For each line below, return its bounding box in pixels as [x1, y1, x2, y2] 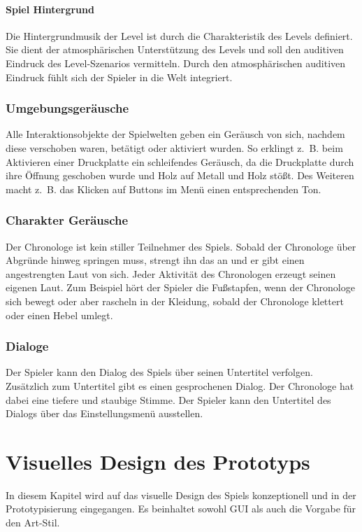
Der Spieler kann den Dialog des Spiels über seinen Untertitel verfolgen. [6, 365, 313, 379]
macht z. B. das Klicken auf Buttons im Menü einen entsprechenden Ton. [6, 181, 321, 196]
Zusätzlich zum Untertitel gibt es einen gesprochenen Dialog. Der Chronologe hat [6, 378, 354, 393]
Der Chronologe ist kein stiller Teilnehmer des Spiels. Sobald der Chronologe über [6, 239, 356, 253]
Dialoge [6, 337, 49, 355]
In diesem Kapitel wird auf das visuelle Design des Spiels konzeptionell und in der [6, 487, 356, 502]
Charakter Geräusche [6, 211, 129, 229]
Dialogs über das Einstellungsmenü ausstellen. [6, 406, 203, 421]
